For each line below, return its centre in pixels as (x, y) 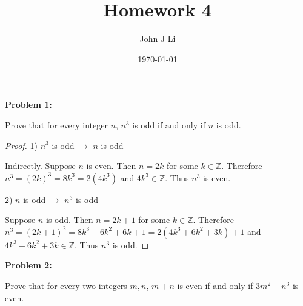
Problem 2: (28, 265)
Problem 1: (28, 105)
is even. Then (111, 166)
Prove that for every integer (56, 125)
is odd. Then (69, 220)
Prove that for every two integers (66, 286)
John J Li (158, 38)
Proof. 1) (21, 145)
